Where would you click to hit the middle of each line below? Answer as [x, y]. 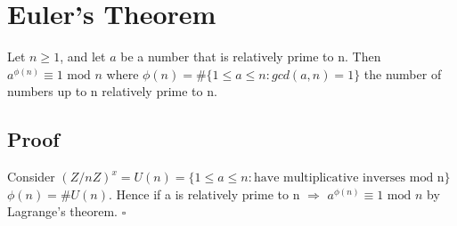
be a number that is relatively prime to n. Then [251, 56]
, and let [83, 56]
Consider [31, 177]
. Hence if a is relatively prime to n [204, 194]
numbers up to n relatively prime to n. [112, 91]
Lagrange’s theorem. [63, 211]
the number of [403, 73]
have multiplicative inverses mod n [349, 178]
